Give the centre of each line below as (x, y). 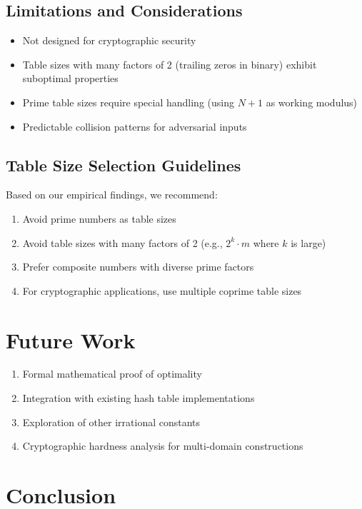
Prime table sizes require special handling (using (128, 102)
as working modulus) (312, 102)
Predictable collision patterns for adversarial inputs (135, 126)
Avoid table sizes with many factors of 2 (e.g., (122, 242)
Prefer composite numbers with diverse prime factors (138, 267)
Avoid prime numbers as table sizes (99, 218)
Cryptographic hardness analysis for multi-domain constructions (163, 446)
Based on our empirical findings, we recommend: (112, 195)
